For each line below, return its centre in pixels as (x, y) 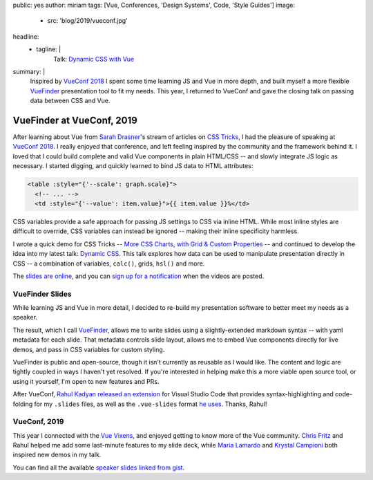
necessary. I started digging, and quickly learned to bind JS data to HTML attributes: (133, 166)
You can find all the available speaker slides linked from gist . (99, 468)
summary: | (29, 71)
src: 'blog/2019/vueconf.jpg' (87, 21)
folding (23, 404)
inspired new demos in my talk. (57, 455)
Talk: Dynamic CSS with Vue (94, 59)
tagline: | (49, 49)
